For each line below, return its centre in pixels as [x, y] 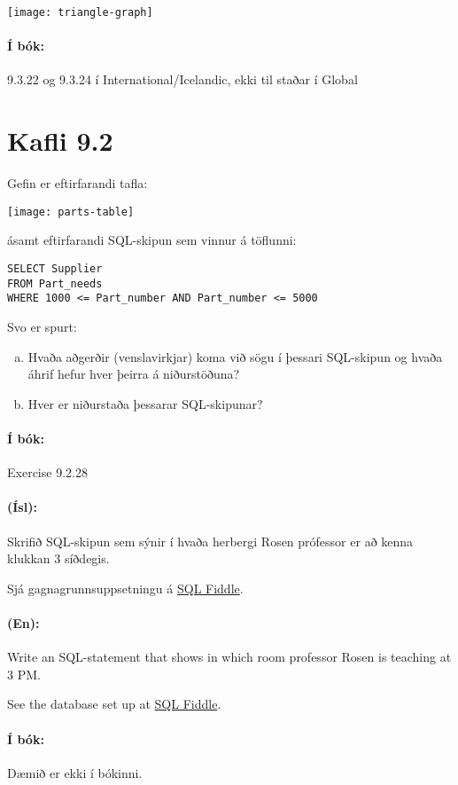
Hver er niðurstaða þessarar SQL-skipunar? [145, 403]
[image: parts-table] [71, 212]
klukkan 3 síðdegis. [58, 558]
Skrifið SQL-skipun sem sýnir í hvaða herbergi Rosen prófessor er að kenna [210, 541]
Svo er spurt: [42, 326]
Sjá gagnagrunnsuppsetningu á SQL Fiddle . [125, 588]
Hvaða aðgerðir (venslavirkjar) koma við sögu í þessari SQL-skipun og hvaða [235, 356]
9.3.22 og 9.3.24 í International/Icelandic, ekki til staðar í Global [182, 79]
